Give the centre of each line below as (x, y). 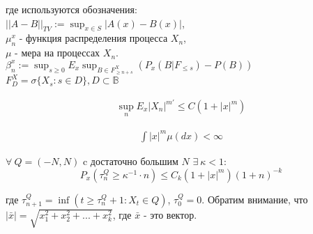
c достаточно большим (130, 161)
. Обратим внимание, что (255, 199)
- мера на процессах (58, 53)
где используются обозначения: (71, 9)
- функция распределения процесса (93, 38)
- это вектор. (170, 214)
